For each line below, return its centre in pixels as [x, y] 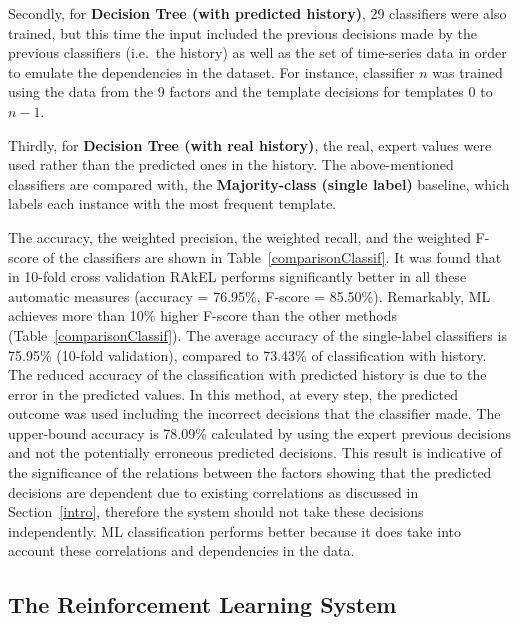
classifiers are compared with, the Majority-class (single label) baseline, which [259, 183]
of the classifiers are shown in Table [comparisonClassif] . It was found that [272, 256]
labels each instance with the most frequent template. [172, 203]
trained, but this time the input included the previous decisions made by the [243, 32]
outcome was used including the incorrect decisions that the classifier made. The [254, 413]
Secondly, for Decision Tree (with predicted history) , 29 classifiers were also [257, 13]
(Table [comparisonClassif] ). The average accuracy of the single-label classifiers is [257, 334]
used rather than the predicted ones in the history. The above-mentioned [231, 164]
